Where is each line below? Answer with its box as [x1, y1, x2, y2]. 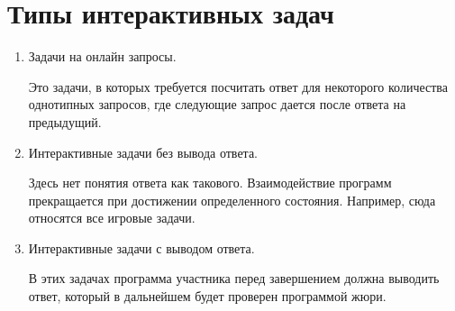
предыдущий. [28, 112, 102, 131]
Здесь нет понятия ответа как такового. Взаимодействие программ [28, 173, 392, 192]
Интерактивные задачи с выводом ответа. [28, 238, 255, 257]
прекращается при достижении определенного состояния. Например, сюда [28, 190, 436, 209]
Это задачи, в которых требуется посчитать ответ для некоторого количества [28, 77, 448, 96]
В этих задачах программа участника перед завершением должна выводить [28, 269, 440, 288]
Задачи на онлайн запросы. [28, 47, 177, 66]
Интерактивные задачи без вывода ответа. [28, 142, 258, 161]
